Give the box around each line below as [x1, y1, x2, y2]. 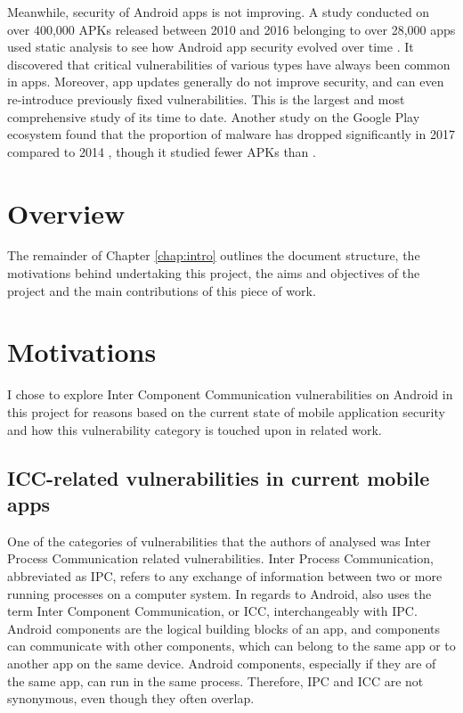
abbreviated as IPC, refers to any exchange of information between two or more [7, 566, 443, 585]
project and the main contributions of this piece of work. [7, 281, 316, 299]
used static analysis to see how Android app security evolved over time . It [7, 37, 414, 56]
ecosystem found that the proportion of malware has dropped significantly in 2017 [7, 125, 455, 143]
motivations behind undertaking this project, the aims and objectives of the [7, 264, 420, 283]
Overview [7, 194, 126, 231]
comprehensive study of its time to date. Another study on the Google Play [7, 107, 420, 126]
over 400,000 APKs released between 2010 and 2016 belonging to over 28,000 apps [7, 20, 456, 38]
